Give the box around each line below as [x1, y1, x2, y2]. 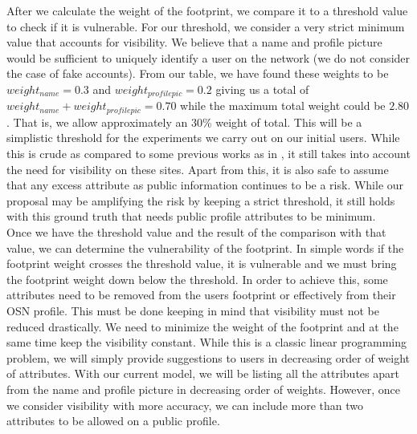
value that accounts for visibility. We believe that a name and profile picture [6, 34, 382, 51]
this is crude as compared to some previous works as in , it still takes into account [6, 145, 411, 162]
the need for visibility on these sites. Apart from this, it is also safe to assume [6, 160, 389, 177]
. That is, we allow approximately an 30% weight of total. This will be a [6, 113, 362, 130]
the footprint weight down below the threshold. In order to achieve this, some [6, 270, 388, 287]
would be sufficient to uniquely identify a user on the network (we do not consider [6, 49, 411, 66]
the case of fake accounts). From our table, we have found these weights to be [6, 65, 389, 82]
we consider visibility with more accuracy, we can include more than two [6, 396, 363, 413]
